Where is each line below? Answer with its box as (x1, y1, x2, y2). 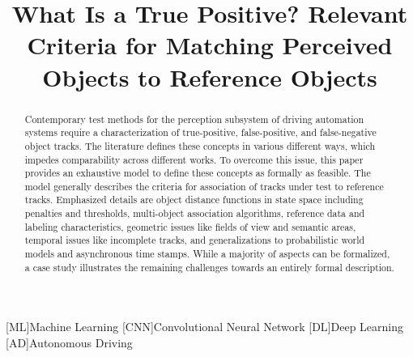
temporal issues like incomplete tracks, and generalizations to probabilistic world (24, 233, 365, 247)
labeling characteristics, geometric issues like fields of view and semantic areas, (24, 219, 356, 233)
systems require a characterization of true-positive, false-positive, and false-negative (24, 125, 377, 139)
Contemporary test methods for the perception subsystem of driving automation (24, 112, 364, 125)
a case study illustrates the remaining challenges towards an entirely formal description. (24, 260, 394, 274)
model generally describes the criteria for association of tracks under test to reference (24, 179, 384, 193)
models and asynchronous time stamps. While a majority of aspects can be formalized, (24, 247, 390, 261)
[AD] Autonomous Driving (6, 334, 133, 351)
